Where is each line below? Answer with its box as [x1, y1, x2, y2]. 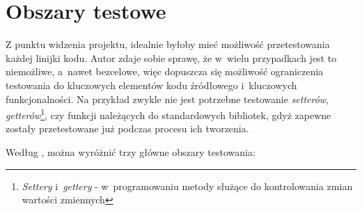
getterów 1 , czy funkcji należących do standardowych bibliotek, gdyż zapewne [6, 106, 331, 122]
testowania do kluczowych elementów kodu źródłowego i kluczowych [6, 77, 297, 92]
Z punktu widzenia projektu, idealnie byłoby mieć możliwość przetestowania [6, 37, 330, 52]
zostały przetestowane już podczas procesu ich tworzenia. [6, 121, 249, 136]
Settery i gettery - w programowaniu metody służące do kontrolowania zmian [22, 178, 353, 193]
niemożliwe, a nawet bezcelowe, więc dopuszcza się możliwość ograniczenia [6, 64, 324, 79]
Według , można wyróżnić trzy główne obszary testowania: [6, 144, 255, 159]
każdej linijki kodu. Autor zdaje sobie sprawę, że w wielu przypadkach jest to [6, 50, 337, 65]
